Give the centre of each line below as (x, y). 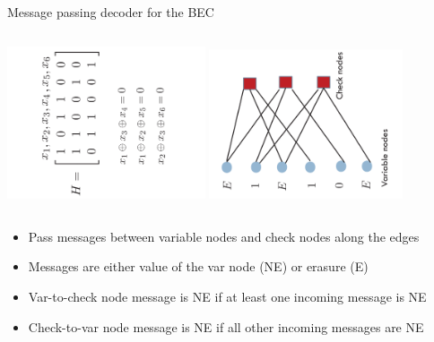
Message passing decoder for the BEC (111, 12)
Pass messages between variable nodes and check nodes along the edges (224, 236)
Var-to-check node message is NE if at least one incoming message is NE (227, 296)
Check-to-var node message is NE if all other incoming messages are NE (226, 326)
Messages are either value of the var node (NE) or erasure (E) (198, 266)
